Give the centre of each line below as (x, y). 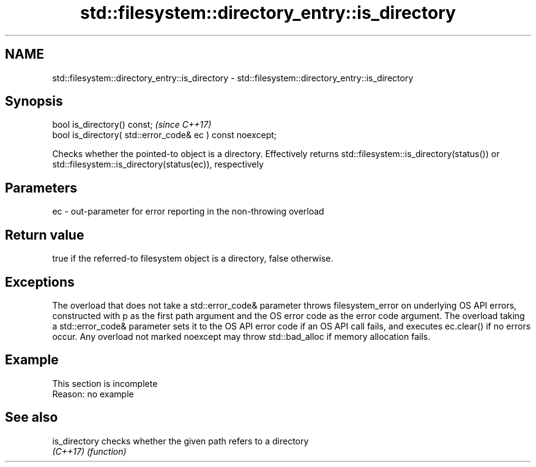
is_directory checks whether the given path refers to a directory (181, 441)
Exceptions (40, 282)
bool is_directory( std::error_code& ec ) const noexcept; (165, 135)
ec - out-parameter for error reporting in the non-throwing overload (188, 211)
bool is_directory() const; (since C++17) (132, 125)
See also (32, 417)
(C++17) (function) (89, 451)
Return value (45, 235)
